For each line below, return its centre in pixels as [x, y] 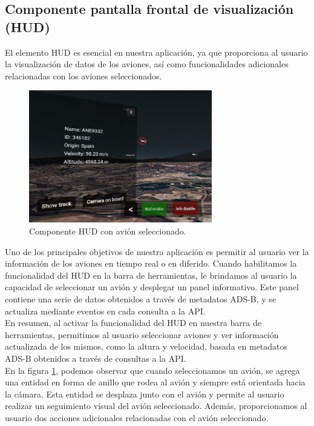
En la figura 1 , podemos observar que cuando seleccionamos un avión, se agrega [152, 370]
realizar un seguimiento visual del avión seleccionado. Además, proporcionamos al [156, 406]
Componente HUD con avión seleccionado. [108, 231]
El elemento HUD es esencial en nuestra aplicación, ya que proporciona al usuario [156, 52]
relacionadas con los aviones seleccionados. [83, 75]
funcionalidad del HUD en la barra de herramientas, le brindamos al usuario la [151, 275]
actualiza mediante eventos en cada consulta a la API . [105, 311]
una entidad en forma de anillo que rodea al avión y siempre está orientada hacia [155, 382]
